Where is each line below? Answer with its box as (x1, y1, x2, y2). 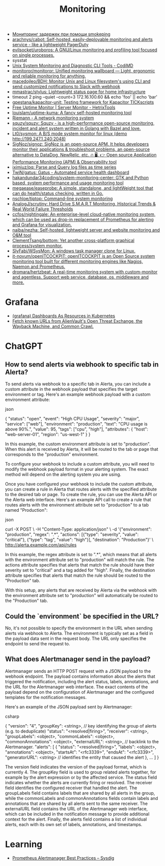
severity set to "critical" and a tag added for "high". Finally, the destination (5, 567, 155, 573)
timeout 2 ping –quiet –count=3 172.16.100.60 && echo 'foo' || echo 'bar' (12, 94, 158, 100)
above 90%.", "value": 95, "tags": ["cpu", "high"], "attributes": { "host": (5, 426, 148, 432)
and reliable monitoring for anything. (12, 73, 86, 79)
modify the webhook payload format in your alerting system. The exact (5, 466, 149, 472)
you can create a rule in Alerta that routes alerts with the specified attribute (5, 486, 157, 492)
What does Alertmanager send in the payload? (5, 655, 151, 664)
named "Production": (5, 507, 48, 513)
